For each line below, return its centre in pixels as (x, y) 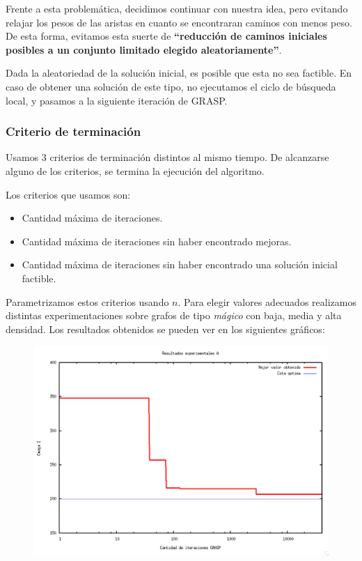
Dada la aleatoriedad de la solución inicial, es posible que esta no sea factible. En (179, 73)
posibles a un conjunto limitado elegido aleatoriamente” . (144, 49)
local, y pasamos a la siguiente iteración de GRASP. (117, 100)
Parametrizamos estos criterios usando (87, 301)
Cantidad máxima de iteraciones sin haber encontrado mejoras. (157, 241)
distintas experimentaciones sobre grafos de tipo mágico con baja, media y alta (174, 315)
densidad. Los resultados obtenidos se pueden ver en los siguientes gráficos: (165, 329)
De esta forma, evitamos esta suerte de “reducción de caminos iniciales (166, 36)
